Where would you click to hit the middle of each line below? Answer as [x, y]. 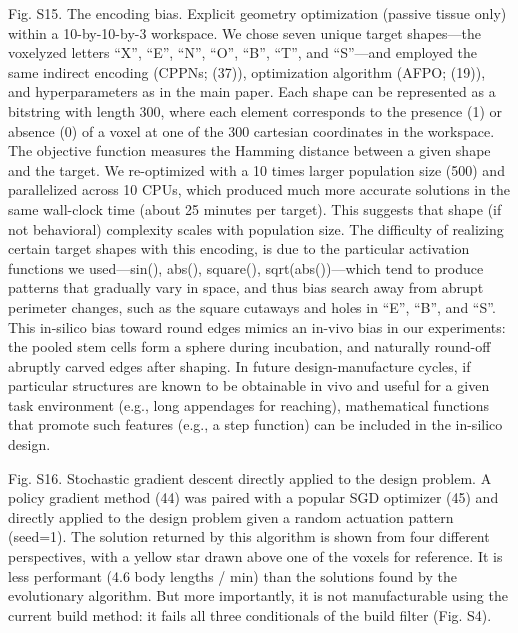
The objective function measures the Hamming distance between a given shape [249, 150]
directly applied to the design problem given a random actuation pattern [231, 516]
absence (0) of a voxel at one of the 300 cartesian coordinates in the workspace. [251, 130]
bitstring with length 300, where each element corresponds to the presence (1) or [255, 110]
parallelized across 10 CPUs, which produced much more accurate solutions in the [259, 189]
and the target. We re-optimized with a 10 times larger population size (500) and [256, 169]
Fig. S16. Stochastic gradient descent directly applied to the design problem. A [250, 477]
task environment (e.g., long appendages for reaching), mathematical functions [249, 404]
